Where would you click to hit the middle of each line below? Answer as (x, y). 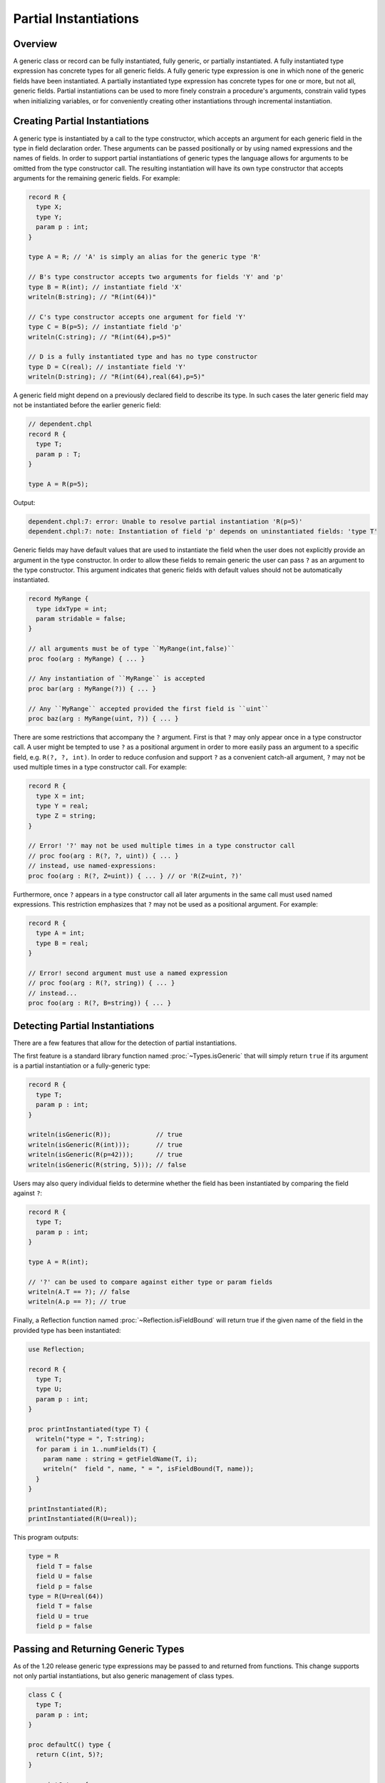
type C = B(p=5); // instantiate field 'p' (106, 327)
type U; (49, 1389)
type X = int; (61, 796)
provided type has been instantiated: (67, 1330)
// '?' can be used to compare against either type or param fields (150, 1282)
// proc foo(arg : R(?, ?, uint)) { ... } (103, 855)
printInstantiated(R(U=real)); (83, 1519)
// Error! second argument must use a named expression (128, 973)
